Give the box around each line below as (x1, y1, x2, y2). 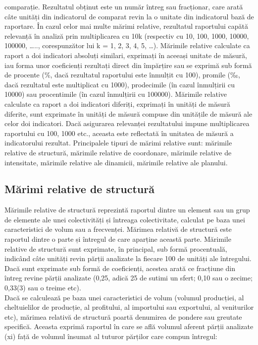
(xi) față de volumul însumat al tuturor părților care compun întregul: (4, 331, 217, 342)
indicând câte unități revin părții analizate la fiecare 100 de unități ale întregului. (4, 253, 252, 264)
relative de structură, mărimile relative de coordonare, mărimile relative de (4, 147, 232, 157)
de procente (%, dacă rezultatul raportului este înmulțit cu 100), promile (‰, (4, 69, 240, 80)
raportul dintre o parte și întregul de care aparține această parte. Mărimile (4, 234, 231, 244)
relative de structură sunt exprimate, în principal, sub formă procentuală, (4, 243, 227, 254)
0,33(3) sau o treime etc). (4, 282, 81, 293)
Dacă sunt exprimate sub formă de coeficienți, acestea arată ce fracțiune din (4, 263, 236, 273)
